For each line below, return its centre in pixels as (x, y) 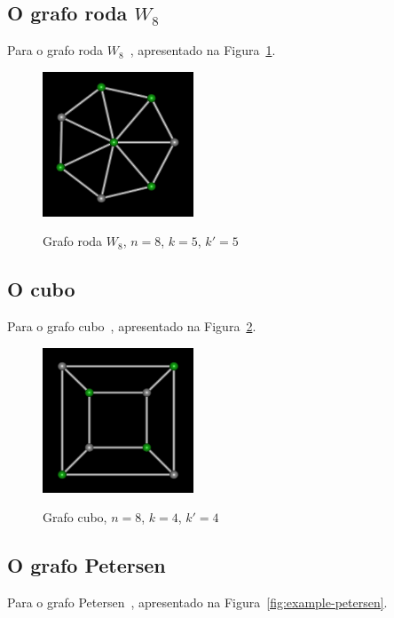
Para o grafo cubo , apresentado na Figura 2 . (132, 326)
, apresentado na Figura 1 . (203, 50)
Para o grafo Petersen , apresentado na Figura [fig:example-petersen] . (197, 602)
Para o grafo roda (55, 50)
